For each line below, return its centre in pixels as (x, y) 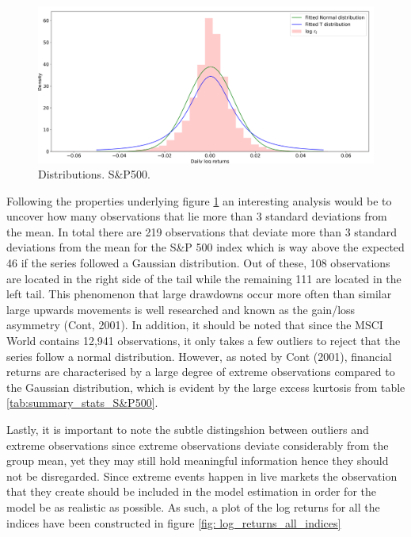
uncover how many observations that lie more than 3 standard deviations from (197, 216)
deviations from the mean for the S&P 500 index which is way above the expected (205, 247)
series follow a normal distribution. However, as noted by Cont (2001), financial (199, 356)
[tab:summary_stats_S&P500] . (82, 403)
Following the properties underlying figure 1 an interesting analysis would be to (199, 200)
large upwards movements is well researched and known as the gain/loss (181, 309)
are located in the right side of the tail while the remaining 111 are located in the (204, 278)
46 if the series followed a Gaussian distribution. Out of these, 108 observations (198, 263)
